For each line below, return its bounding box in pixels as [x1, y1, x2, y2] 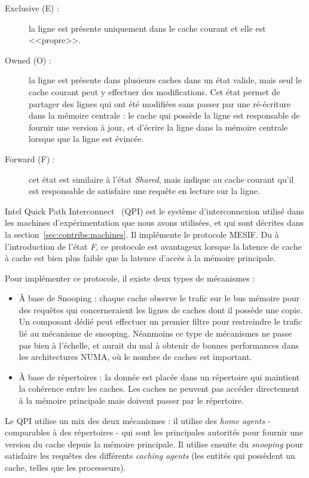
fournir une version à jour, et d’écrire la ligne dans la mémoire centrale [29, 120, 288, 133]
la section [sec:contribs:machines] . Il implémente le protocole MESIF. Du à [5, 228, 279, 240]
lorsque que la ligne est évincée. [29, 132, 144, 145]
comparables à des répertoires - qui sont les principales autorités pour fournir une [5, 426, 304, 438]
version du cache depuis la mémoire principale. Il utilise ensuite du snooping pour [5, 437, 303, 450]
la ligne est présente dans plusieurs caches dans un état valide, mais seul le [29, 74, 302, 86]
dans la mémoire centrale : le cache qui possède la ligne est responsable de [29, 109, 300, 122]
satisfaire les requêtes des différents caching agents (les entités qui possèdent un [5, 449, 295, 462]
